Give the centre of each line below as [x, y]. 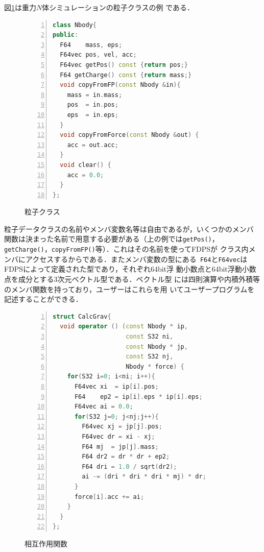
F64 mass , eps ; [91, 45]
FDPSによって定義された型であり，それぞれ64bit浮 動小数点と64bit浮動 [123, 269]
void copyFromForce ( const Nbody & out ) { [129, 135]
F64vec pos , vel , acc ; [98, 55]
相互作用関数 [46, 543]
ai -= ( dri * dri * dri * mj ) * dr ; [144, 477]
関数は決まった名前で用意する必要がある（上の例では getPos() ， [112, 239]
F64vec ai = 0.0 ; [104, 407]
